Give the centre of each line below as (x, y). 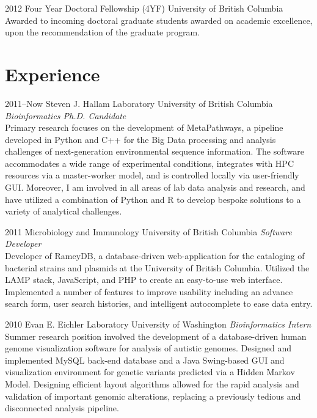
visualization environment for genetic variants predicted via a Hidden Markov (150, 372)
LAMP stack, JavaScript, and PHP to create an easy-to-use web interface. (144, 280)
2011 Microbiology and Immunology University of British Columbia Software (148, 231)
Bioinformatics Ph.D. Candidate (66, 115)
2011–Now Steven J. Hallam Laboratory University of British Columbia (139, 103)
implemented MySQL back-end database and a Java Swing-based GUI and (145, 360)
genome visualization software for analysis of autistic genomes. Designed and (148, 348)
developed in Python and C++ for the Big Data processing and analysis (140, 139)
